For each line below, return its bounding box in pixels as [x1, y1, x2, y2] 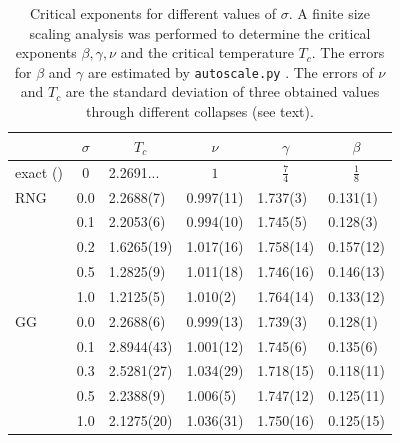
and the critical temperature [120, 42, 294, 63]
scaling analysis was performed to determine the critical [29, 22, 371, 43]
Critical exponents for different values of [29, 3, 276, 23]
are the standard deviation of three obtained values [65, 81, 380, 102]
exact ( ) [15, 161, 63, 182]
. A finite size [288, 3, 370, 23]
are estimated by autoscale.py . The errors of [87, 61, 374, 82]
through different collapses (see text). [86, 101, 314, 122]
